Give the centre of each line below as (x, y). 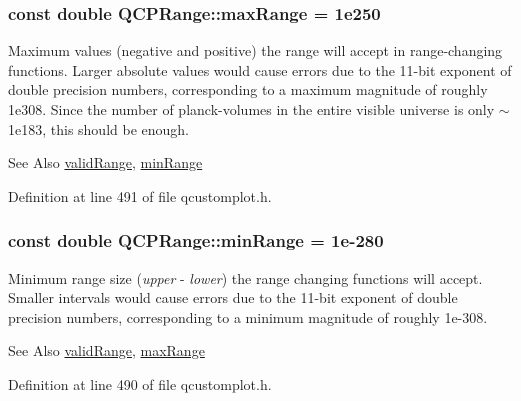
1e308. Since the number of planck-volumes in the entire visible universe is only (251, 109)
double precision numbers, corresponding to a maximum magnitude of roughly (248, 89)
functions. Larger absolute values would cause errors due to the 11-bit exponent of (260, 69)
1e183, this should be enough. (99, 128)
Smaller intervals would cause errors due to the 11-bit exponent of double (233, 297)
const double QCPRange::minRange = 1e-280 (196, 240)
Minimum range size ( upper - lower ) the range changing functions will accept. (245, 277)
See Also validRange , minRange (105, 162)
